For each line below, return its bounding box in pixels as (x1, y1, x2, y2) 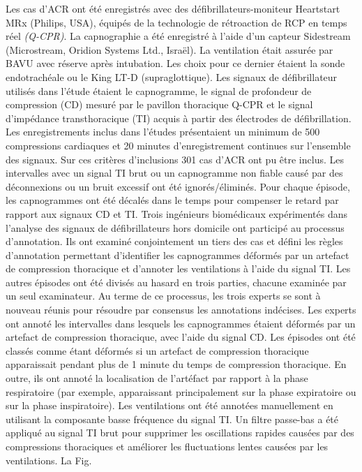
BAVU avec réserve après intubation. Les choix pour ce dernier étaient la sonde (6, 56, 345, 71)
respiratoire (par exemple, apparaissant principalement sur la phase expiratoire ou (6, 384, 356, 399)
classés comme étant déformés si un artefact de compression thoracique (6, 343, 309, 357)
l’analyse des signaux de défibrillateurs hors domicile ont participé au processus (6, 220, 345, 235)
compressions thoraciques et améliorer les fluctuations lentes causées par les (6, 439, 329, 453)
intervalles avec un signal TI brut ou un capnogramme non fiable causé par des (6, 165, 343, 180)
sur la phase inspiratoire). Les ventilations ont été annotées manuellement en (6, 398, 333, 413)
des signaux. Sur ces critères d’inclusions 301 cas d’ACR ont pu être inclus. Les (6, 152, 344, 166)
